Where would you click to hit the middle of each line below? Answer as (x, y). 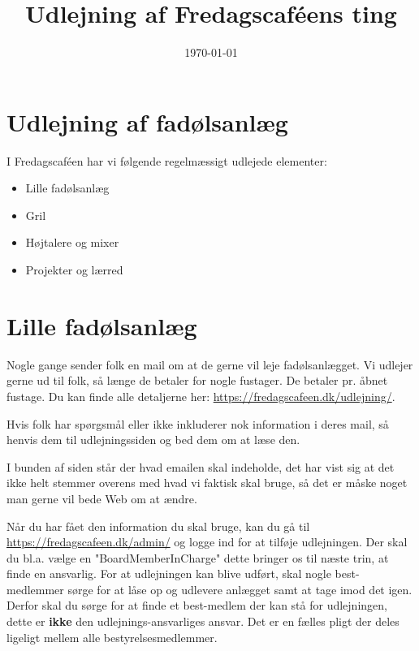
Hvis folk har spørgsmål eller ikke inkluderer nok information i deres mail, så (198, 423)
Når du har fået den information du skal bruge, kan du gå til (158, 526)
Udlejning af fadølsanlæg (147, 121)
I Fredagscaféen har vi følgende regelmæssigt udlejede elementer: (167, 160)
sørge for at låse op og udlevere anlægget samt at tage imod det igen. (240, 589)
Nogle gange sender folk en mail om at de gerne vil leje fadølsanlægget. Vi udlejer (210, 364)
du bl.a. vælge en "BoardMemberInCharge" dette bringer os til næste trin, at (198, 557)
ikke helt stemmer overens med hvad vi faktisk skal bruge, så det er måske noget (207, 483)
